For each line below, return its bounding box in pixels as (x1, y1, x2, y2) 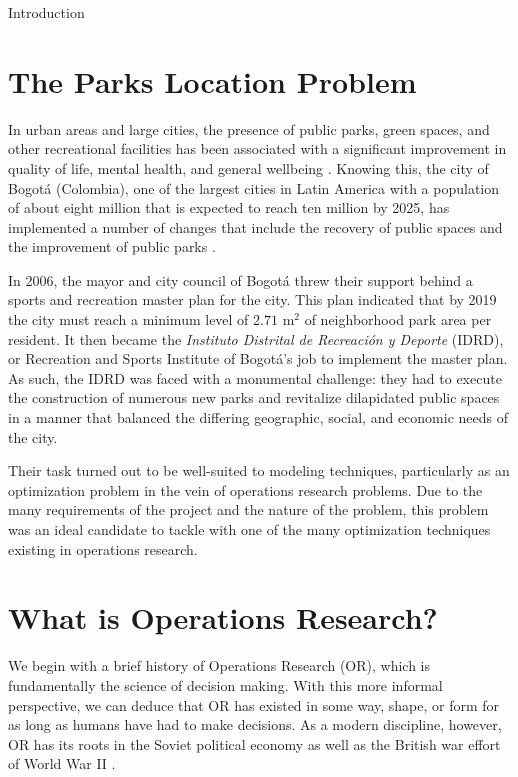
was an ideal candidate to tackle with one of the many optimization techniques (8, 519, 491, 539)
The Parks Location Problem (8, 60, 417, 101)
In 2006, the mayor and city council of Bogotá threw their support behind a (8, 269, 473, 290)
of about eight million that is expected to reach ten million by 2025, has (8, 197, 450, 218)
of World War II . (8, 753, 116, 774)
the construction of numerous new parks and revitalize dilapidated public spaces (8, 387, 500, 408)
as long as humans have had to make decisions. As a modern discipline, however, (8, 714, 502, 735)
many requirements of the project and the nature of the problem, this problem (8, 499, 489, 520)
